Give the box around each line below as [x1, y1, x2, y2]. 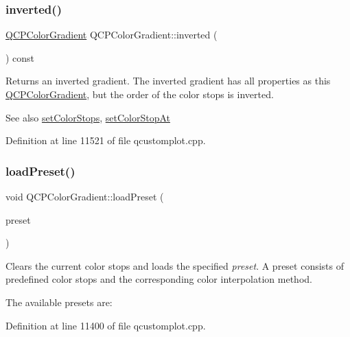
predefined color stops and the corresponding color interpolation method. [5, 272, 312, 286]
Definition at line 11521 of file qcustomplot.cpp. [5, 133, 206, 148]
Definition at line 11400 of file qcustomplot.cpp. [5, 318, 206, 332]
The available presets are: [5, 294, 113, 309]
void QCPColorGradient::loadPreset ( [5, 189, 164, 203]
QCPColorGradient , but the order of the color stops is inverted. [5, 87, 274, 101]
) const [5, 50, 35, 65]
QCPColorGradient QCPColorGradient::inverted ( [5, 27, 218, 42]
